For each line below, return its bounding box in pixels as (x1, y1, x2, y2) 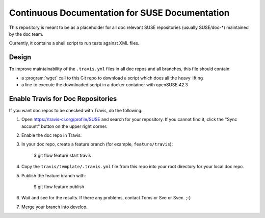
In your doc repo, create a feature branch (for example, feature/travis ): (21, 141, 173, 147)
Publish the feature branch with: (21, 172, 86, 178)
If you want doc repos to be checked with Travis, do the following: (9, 107, 143, 113)
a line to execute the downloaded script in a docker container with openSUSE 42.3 (21, 82, 188, 88)
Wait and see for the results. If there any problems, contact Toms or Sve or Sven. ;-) (21, 195, 191, 201)
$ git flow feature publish (33, 184, 84, 190)
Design (9, 53, 31, 61)
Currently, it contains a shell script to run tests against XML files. (9, 40, 140, 46)
